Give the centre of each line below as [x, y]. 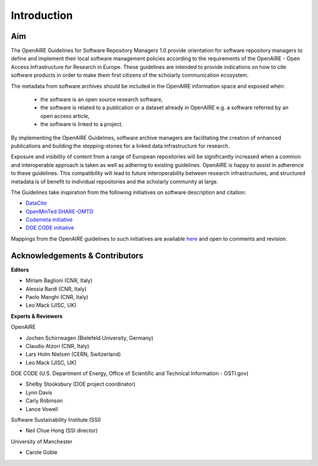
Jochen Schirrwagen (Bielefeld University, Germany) [90, 338]
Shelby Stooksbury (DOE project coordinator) [80, 384]
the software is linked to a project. [82, 124]
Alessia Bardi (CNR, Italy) [56, 288]
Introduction [42, 15]
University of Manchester [42, 441]
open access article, [65, 116]
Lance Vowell [42, 409]
